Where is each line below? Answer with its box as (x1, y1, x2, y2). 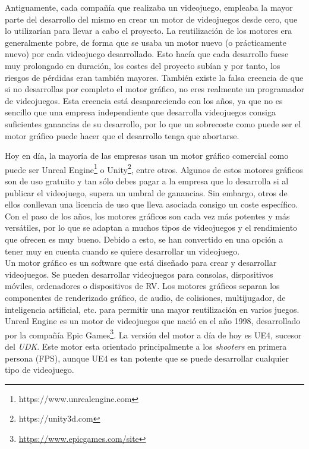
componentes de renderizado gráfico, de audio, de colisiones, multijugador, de (5, 291, 286, 303)
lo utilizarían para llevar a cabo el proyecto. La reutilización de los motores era (5, 24, 292, 37)
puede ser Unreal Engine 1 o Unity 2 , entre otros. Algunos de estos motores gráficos (5, 161, 303, 175)
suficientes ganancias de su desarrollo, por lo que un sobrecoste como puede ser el (5, 117, 301, 130)
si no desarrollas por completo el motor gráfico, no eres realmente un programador (5, 83, 304, 95)
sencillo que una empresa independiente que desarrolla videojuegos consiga (5, 106, 276, 118)
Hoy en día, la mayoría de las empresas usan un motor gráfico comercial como (5, 149, 289, 162)
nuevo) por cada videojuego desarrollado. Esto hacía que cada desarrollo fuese (5, 48, 289, 60)
